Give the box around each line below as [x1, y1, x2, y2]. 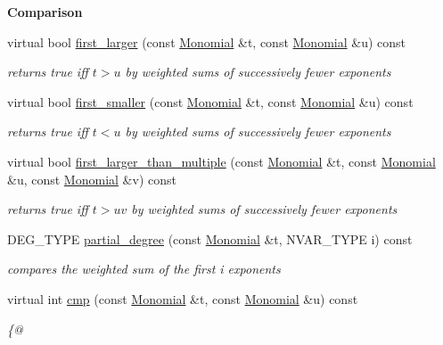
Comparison [7, 3, 83, 21]
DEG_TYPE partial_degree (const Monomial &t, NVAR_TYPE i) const [7, 229, 413, 248]
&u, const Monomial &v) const [7, 169, 176, 188]
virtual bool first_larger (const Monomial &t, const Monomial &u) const [7, 32, 406, 51]
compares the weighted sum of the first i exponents [7, 259, 281, 278]
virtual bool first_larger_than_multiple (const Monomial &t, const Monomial [7, 152, 436, 170]
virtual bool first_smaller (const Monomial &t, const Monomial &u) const [7, 92, 414, 111]
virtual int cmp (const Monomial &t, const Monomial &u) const [7, 289, 358, 308]
